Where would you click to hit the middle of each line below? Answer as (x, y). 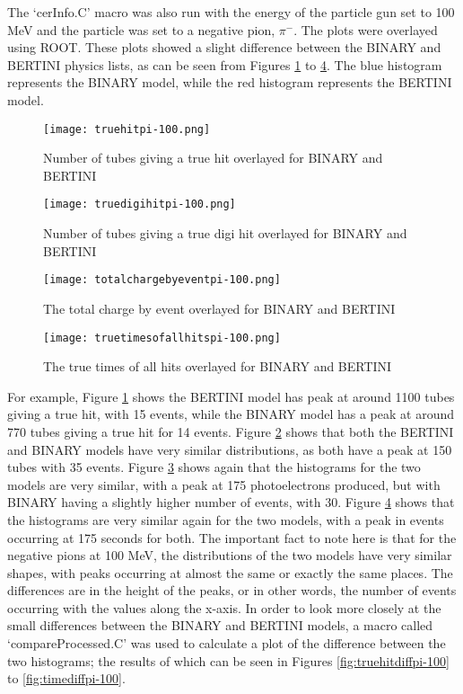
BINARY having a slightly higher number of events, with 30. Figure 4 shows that (231, 502)
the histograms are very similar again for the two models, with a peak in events (226, 519)
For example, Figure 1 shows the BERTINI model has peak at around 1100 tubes (231, 396)
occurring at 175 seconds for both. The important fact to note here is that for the (232, 537)
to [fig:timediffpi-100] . (66, 678)
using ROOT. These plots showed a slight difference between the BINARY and (224, 47)
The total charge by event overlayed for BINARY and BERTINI (219, 308)
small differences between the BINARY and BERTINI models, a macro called (220, 625)
